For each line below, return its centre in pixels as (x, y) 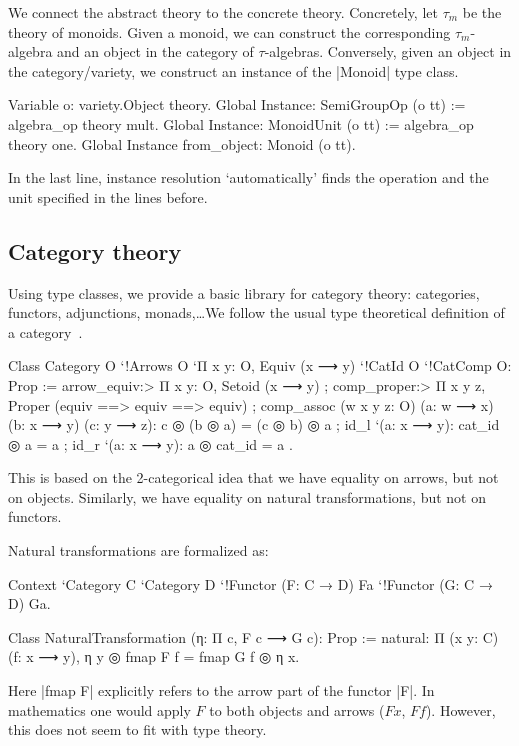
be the (482, 12)
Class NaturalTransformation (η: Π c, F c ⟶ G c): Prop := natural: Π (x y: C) (253, 636)
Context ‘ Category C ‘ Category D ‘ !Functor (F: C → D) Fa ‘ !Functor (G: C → (250, 583)
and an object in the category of (155, 51)
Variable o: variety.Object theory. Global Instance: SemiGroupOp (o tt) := (237, 104)
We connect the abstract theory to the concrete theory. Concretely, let (223, 12)
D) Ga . (29, 603)
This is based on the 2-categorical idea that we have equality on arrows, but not (253, 477)
